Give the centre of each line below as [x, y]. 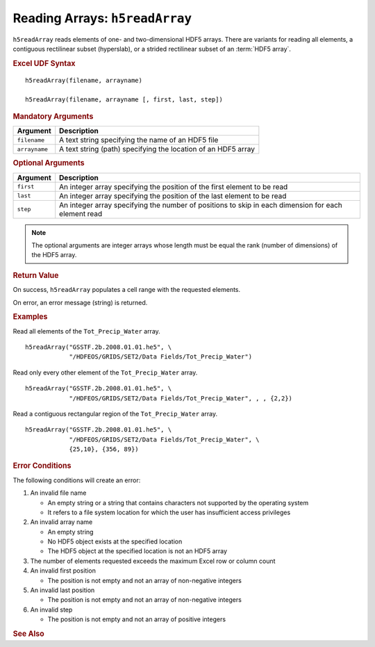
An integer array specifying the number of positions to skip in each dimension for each [201, 205]
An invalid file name [58, 493]
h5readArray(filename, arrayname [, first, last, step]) [124, 100]
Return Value [36, 275]
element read [81, 213]
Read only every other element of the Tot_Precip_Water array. [105, 372]
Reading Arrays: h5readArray [102, 18]
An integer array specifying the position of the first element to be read [174, 186]
